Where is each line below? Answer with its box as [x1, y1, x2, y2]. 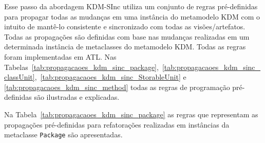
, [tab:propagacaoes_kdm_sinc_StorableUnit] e [34, 71, 186, 82]
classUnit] [4, 71, 35, 82]
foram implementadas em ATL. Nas [4, 51, 117, 62]
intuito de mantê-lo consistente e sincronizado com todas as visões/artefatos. [4, 21, 245, 32]
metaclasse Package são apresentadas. [4, 129, 123, 140]
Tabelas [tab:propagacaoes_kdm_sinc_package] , [4, 61, 159, 72]
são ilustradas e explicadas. [34, 92, 120, 102]
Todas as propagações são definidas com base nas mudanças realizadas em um [4, 31, 250, 42]
